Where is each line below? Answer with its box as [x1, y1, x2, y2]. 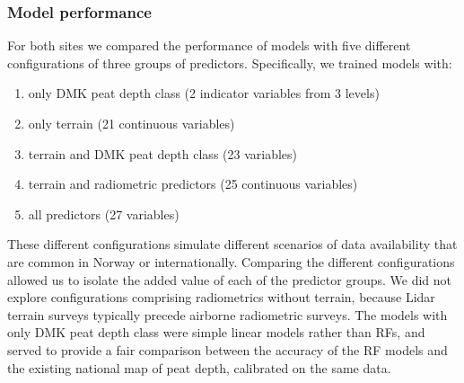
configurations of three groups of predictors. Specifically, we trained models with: [7, 53, 452, 72]
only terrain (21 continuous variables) [28, 114, 235, 132]
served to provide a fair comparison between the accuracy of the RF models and [7, 340, 448, 359]
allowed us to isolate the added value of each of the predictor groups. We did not [7, 270, 452, 289]
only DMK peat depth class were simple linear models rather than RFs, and [7, 323, 425, 342]
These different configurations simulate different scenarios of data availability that [7, 235, 458, 254]
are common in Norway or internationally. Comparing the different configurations [7, 252, 455, 271]
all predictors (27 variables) [28, 204, 179, 223]
